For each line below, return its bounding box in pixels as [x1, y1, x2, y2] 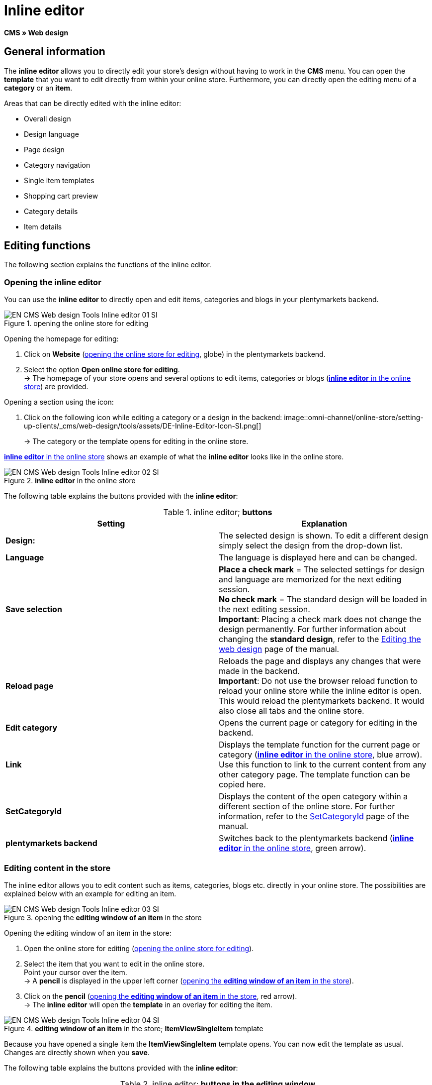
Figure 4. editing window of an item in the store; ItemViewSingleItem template [4, 1024, 263, 1033]
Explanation [301, 519, 347, 529]
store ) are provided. [24, 382, 88, 391]
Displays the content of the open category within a [219, 791, 408, 802]
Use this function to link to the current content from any [219, 759, 427, 770]
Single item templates [24, 176, 94, 185]
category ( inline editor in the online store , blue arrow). [219, 750, 423, 760]
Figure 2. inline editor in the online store [4, 476, 136, 485]
